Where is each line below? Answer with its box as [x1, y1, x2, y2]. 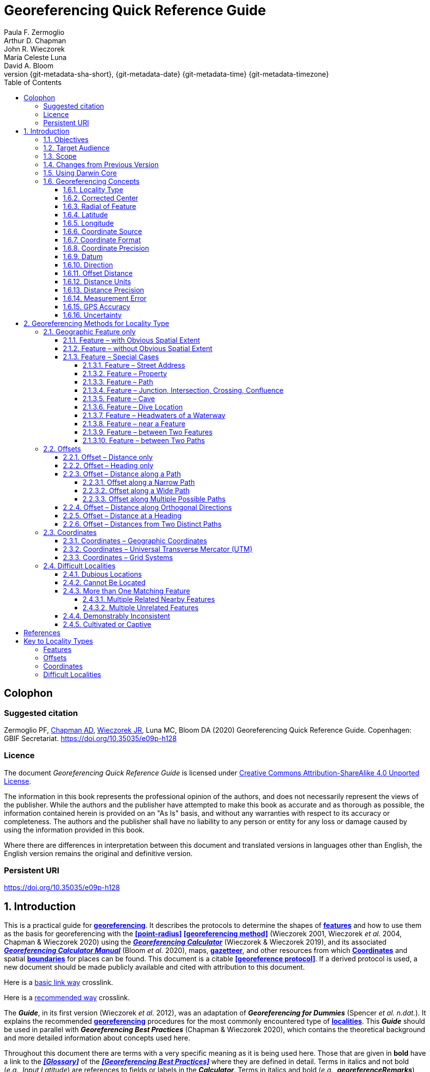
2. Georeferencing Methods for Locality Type [24, 319, 170, 328]
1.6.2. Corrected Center [63, 193, 139, 202]
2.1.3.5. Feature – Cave [83, 394, 155, 403]
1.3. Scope [43, 151, 77, 160]
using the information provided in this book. [4, 825, 145, 834]
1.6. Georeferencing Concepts [43, 177, 140, 185]
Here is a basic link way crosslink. [4, 978, 114, 987]
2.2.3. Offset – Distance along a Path [63, 469, 181, 478]
